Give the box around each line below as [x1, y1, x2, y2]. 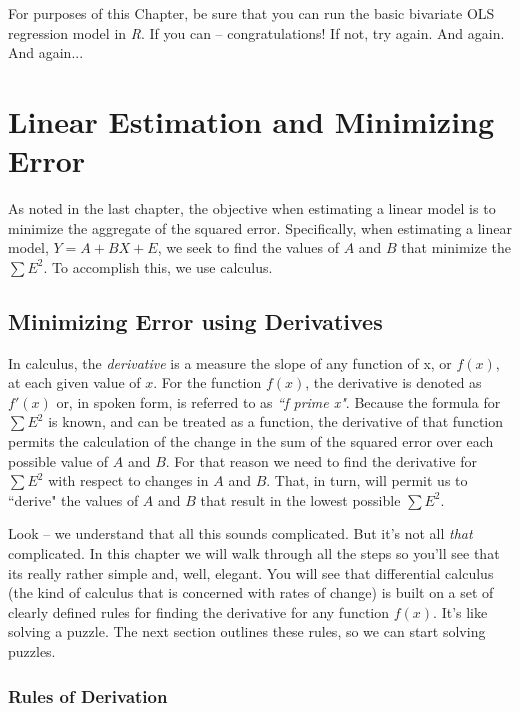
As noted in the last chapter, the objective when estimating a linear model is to [8, 198, 496, 219]
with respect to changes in [48, 470, 209, 491]
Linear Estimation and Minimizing [8, 100, 495, 141]
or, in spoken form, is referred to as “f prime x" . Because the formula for [56, 391, 501, 412]
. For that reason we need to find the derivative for [165, 450, 477, 471]
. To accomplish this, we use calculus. [43, 256, 273, 277]
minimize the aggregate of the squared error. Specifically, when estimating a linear [8, 217, 512, 238]
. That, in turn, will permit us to [266, 470, 468, 491]
